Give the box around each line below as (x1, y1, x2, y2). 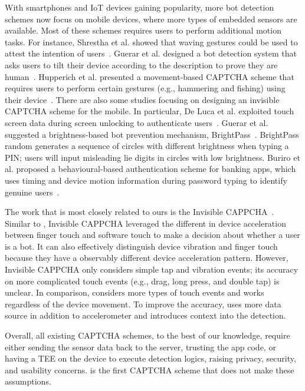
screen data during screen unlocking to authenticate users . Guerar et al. (5, 116, 268, 128)
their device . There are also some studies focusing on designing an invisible (5, 93, 280, 105)
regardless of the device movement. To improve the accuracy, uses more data (5, 297, 281, 310)
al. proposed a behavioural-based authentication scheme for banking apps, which (5, 163, 296, 175)
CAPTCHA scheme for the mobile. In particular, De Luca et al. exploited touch (5, 105, 294, 117)
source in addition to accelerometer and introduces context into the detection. (5, 309, 286, 322)
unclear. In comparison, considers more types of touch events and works (5, 286, 264, 299)
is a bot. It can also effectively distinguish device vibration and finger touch (5, 240, 278, 252)
